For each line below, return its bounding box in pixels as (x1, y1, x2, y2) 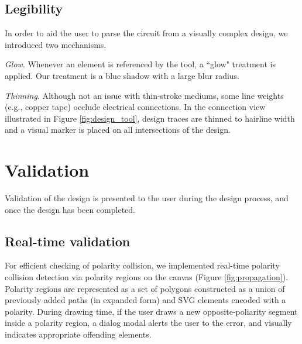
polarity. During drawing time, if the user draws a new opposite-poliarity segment (5, 305, 298, 317)
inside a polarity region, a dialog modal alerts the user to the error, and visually (5, 317, 292, 329)
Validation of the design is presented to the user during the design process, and (5, 192, 289, 204)
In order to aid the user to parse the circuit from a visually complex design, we (5, 27, 288, 39)
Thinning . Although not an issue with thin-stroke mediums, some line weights (5, 89, 284, 101)
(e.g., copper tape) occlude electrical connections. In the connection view (5, 101, 266, 113)
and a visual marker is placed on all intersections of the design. (5, 123, 231, 136)
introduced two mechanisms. (5, 38, 107, 50)
